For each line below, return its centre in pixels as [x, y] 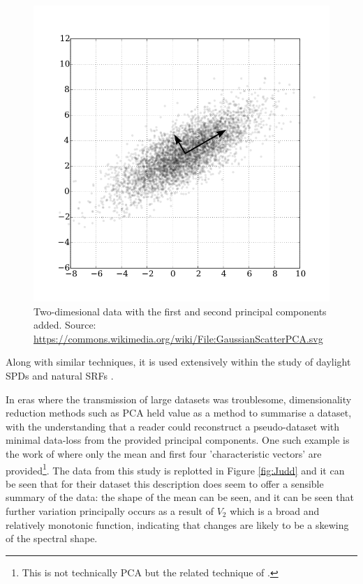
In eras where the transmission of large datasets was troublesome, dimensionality [179, 399]
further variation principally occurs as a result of [110, 510]
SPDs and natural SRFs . [60, 375]
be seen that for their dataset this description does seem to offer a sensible [165, 483]
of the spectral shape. [52, 538]
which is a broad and [275, 510]
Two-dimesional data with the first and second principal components [180, 311]
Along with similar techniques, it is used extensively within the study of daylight [178, 362]
